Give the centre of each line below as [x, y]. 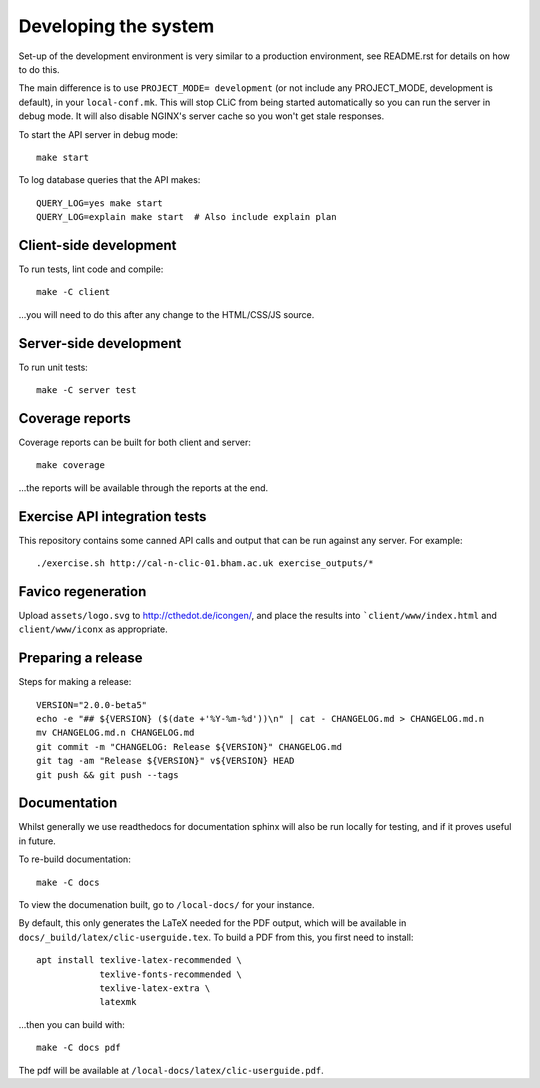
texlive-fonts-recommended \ [170, 974]
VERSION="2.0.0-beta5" [92, 704]
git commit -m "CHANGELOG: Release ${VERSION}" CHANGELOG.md [189, 746]
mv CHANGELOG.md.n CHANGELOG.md [115, 733]
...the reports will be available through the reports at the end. [143, 487]
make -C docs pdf [78, 1048]
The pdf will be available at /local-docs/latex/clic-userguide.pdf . [171, 1070]
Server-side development [100, 343]
